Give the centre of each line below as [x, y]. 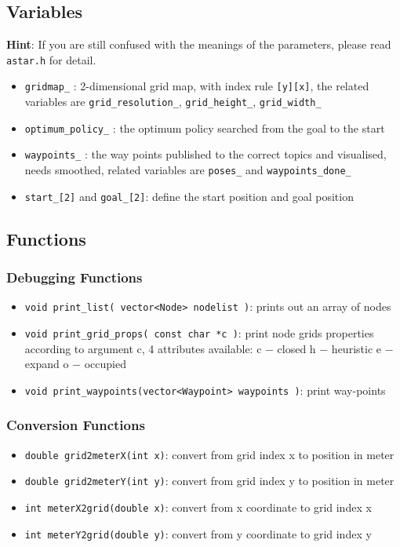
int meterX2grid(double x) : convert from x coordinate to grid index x [198, 507]
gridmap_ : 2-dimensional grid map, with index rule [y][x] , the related [197, 86]
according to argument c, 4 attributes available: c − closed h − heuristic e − [209, 348]
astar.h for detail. [51, 59]
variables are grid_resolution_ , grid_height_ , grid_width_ [173, 102]
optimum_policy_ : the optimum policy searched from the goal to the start [205, 128]
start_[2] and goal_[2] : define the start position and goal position [189, 196]
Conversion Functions [76, 425]
